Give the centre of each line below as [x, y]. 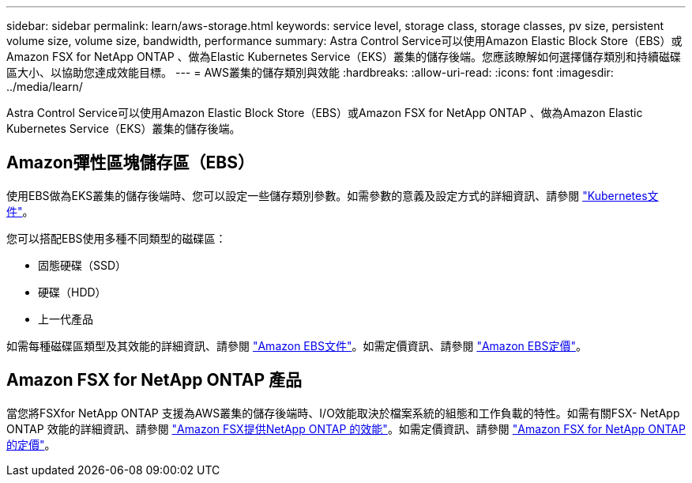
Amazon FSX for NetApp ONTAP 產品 [154, 380]
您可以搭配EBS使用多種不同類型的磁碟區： [117, 238]
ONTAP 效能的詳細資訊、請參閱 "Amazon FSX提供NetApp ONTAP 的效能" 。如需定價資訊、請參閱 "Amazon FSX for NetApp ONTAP [346, 428]
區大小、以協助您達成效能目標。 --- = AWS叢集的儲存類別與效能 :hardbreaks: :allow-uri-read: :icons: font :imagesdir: [310, 72]
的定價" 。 [31, 444]
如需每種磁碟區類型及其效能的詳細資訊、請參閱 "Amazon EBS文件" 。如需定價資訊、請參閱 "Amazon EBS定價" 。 [297, 345]
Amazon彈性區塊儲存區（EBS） [130, 163]
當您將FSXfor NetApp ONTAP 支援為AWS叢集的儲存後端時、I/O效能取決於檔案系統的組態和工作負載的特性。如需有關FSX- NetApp [343, 413]
